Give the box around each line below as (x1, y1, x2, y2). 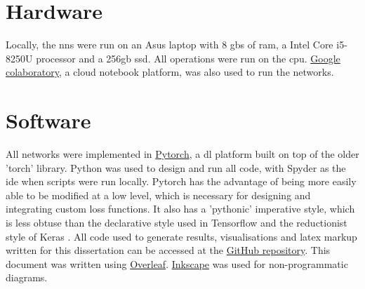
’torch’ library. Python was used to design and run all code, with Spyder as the (6, 160, 346, 175)
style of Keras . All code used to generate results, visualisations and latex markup (6, 229, 357, 243)
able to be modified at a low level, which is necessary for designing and (6, 187, 311, 202)
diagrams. (6, 270, 48, 285)
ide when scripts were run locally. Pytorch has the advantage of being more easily (6, 174, 357, 189)
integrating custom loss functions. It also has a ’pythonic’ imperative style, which (6, 201, 355, 216)
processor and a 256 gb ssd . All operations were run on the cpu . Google (36, 51, 340, 65)
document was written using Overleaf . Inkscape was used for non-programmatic (6, 256, 348, 271)
